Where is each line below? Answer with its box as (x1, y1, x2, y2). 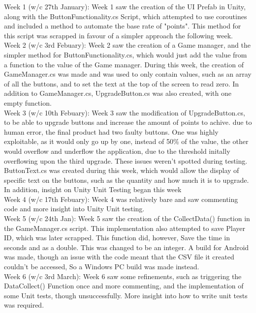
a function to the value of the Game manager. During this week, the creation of (4, 59, 244, 69)
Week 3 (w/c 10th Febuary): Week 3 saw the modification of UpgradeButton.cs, (4, 107, 245, 117)
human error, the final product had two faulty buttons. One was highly (4, 126, 219, 137)
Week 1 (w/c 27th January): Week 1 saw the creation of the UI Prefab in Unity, (4, 1, 246, 11)
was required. (4, 300, 44, 310)
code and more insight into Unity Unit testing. (4, 203, 145, 214)
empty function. (4, 97, 52, 108)
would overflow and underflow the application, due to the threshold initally (4, 145, 230, 156)
